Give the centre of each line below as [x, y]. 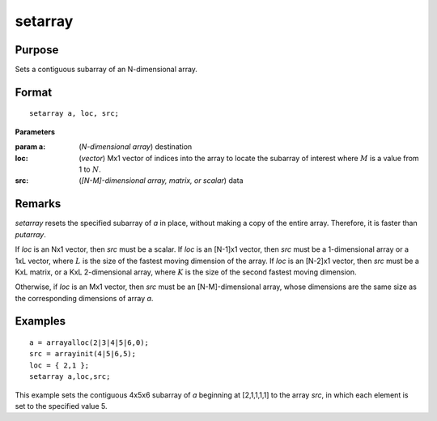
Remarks [38, 204]
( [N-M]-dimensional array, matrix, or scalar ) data [161, 181]
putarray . [30, 234]
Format [34, 92]
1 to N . [90, 169]
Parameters [35, 132]
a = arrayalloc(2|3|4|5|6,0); [89, 343]
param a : [30, 147]
